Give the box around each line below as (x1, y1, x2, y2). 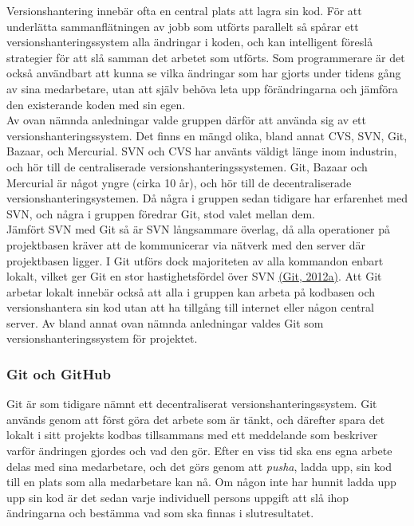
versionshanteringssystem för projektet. (6, 330, 198, 347)
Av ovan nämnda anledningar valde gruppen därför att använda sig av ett (6, 112, 367, 128)
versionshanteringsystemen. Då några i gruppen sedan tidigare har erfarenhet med (6, 190, 408, 206)
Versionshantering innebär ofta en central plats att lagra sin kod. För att (6, 2, 362, 18)
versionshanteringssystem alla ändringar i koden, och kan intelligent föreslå (6, 33, 373, 50)
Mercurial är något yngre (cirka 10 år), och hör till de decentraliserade (6, 174, 352, 190)
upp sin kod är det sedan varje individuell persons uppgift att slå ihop (6, 489, 349, 505)
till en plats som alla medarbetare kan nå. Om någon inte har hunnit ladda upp (6, 473, 396, 490)
